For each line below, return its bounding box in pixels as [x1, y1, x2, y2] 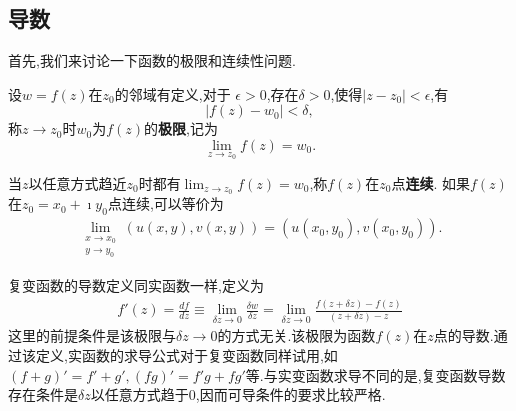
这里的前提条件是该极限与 [8, 325, 176, 346]
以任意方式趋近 [28, 172, 127, 193]
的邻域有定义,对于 [114, 83, 231, 104]
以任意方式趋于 [90, 384, 189, 405]
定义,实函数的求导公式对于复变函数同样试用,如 [35, 345, 338, 366]
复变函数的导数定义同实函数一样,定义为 [8, 275, 264, 296]
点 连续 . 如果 [391, 172, 470, 193]
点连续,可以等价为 [107, 193, 224, 214]
